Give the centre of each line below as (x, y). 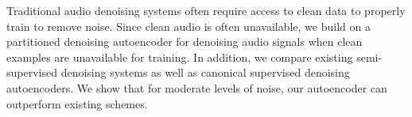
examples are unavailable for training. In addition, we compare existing (180, 57)
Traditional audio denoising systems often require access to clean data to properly (206, 10)
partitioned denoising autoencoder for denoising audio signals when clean (185, 42)
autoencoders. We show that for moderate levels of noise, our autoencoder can (197, 87)
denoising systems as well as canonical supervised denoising (205, 72)
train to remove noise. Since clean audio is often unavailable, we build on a (189, 26)
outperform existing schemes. (77, 103)
